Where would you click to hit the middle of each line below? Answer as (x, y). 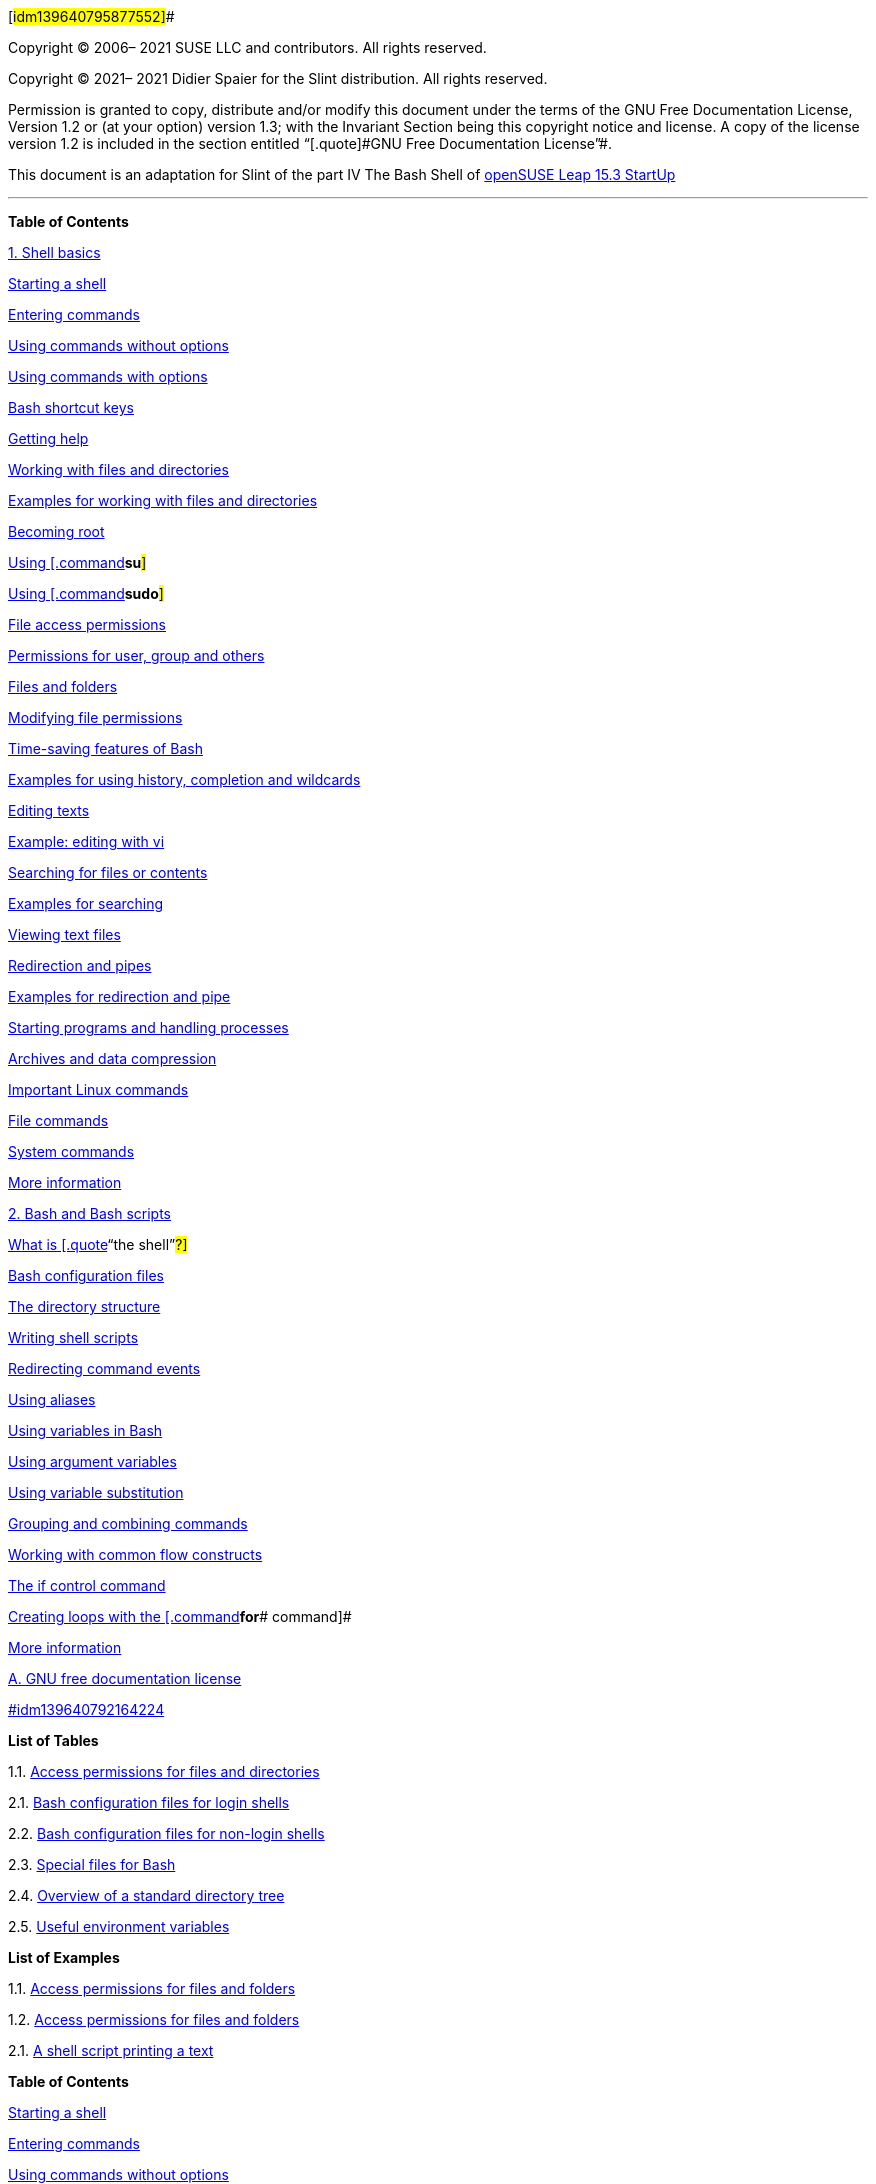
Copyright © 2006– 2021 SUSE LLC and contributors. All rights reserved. (247, 47)
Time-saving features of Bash (105, 748)
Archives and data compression (112, 1058)
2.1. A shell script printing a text (111, 2050)
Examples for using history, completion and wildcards (184, 779)
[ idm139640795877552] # (91, 16)
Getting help (48, 438)
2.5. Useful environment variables (119, 1926)
